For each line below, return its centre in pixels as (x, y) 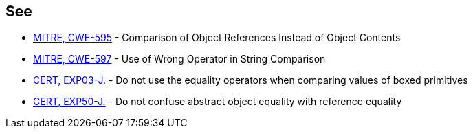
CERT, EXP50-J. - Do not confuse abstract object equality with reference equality (218, 102)
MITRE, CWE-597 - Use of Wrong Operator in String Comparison (179, 59)
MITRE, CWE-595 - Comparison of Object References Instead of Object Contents (217, 38)
